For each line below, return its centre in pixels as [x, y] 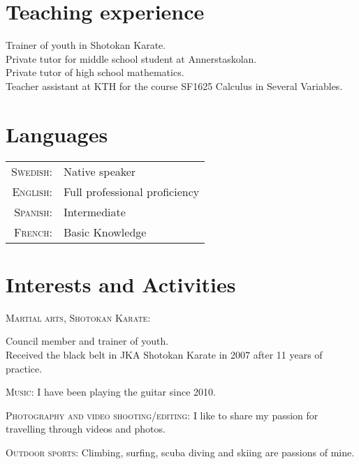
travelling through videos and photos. [86, 429]
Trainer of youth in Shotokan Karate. [86, 45]
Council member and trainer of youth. [87, 341]
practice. [24, 368]
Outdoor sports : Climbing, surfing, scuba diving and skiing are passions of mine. [180, 452]
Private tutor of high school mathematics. [95, 72]
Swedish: [32, 171]
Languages [57, 134]
